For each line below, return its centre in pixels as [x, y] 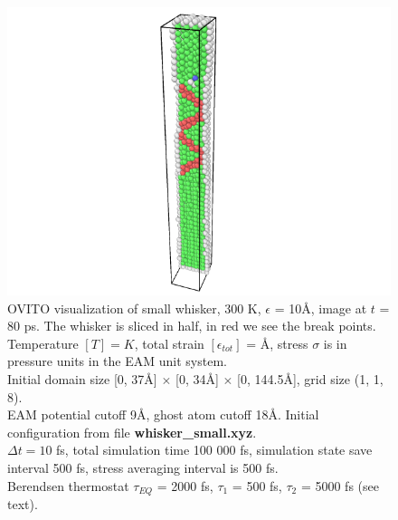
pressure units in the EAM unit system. [117, 361]
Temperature [43, 343]
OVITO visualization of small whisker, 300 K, [134, 308]
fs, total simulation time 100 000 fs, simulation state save [214, 450]
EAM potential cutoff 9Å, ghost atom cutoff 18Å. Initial [163, 414]
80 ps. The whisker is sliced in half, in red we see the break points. [192, 326]
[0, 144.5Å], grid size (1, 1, [310, 378]
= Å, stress [277, 343]
